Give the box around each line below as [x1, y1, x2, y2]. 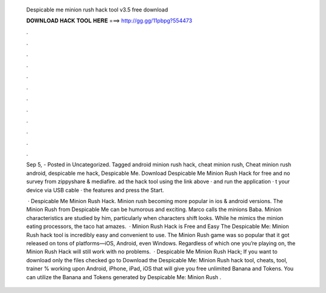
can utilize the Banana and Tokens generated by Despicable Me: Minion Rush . [26, 273, 222, 280]
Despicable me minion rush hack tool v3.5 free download [26, 6, 168, 13]
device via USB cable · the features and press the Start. [26, 186, 164, 194]
